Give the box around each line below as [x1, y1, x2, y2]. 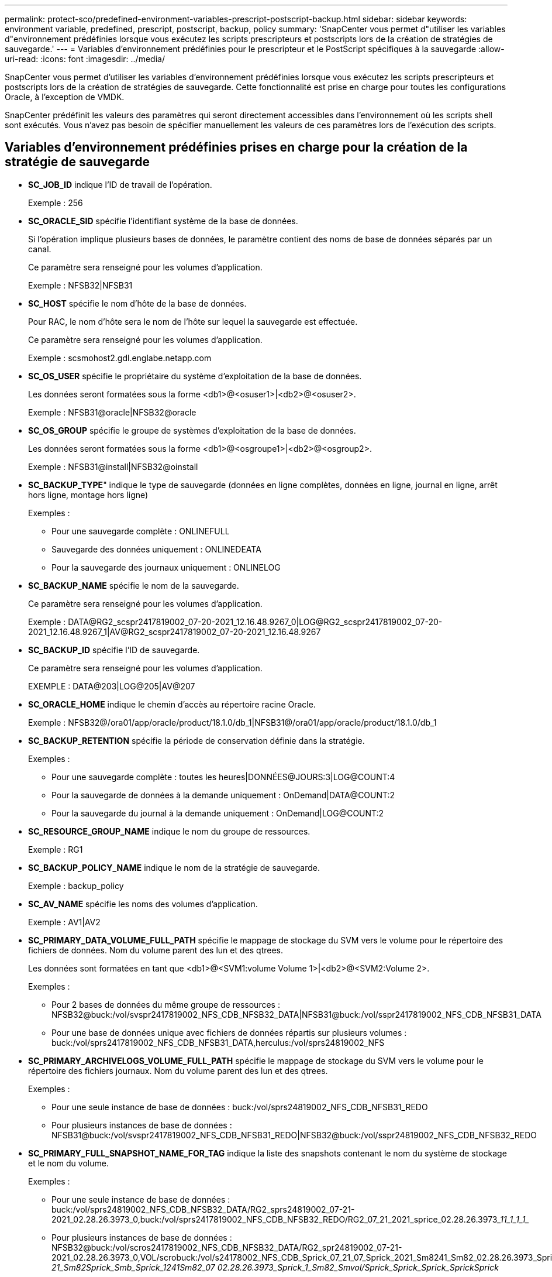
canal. [28, 243, 51, 254]
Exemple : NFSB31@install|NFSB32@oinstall [28, 461, 198, 472]
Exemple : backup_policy [28, 880, 124, 891]
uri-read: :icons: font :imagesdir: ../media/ [5, 54, 165, 64]
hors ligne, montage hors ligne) [28, 489, 149, 500]
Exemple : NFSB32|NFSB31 [28, 280, 133, 290]
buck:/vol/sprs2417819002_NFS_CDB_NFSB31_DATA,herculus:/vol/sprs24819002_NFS [51, 1037, 385, 1048]
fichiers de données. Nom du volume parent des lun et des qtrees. [28, 945, 283, 955]
